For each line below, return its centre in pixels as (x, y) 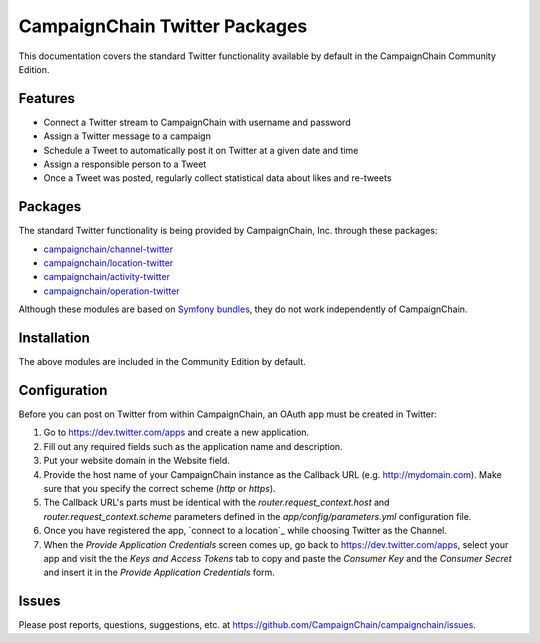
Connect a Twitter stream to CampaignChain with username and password (197, 122)
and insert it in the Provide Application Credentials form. (159, 572)
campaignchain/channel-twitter (108, 249)
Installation (54, 338)
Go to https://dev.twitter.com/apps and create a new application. (176, 432)
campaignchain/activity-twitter (106, 277)
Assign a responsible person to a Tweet (125, 164)
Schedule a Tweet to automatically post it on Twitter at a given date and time (201, 150)
